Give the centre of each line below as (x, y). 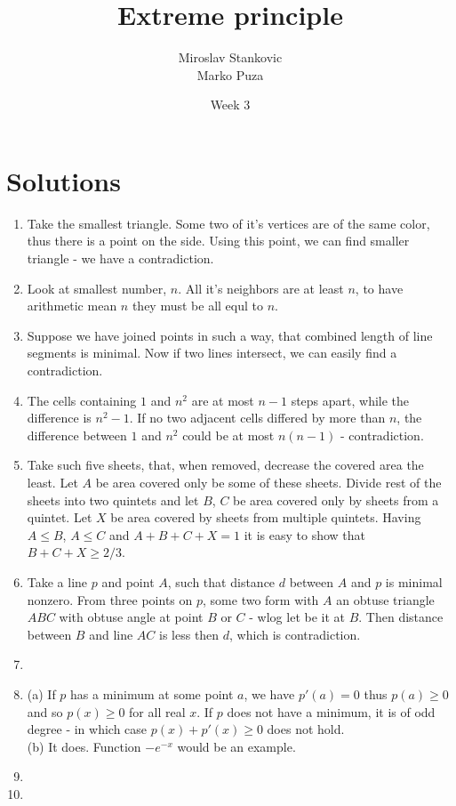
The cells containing (82, 400)
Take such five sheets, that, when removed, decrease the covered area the (225, 465)
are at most (223, 400)
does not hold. (306, 729)
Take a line (57, 581)
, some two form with (261, 599)
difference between (77, 435)
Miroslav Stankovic (230, 57)
